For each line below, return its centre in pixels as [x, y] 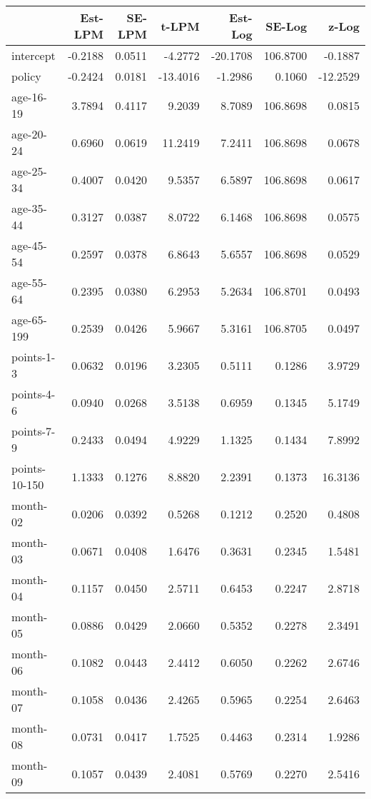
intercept [34, 55]
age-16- [29, 97]
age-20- [29, 134]
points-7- [34, 431]
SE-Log [286, 26]
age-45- [29, 245]
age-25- [29, 171]
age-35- [29, 208]
